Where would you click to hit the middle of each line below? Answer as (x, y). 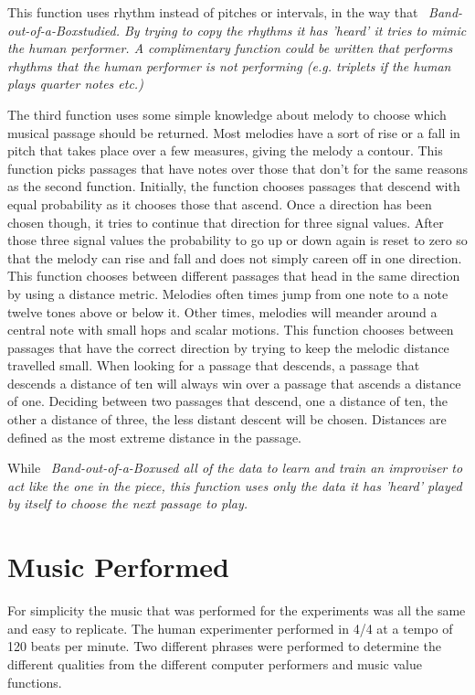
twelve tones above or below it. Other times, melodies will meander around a (222, 311)
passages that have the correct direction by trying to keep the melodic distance (228, 347)
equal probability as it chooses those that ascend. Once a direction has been (220, 203)
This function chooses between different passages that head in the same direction (234, 276)
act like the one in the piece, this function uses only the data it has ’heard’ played (235, 485)
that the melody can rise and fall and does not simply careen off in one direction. (235, 257)
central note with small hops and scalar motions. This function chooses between (231, 330)
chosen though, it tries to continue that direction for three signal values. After (226, 222)
